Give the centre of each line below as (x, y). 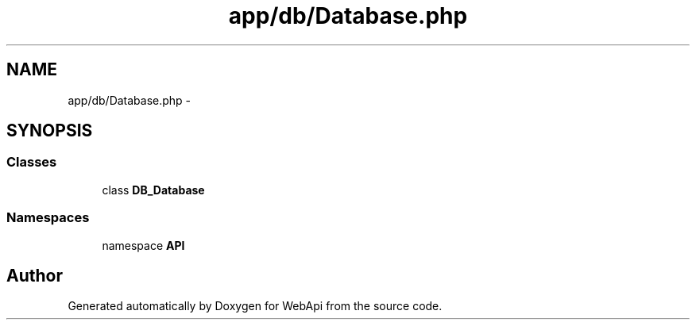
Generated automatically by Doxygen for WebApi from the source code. (255, 306)
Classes (32, 162)
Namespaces (48, 218)
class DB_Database (153, 190)
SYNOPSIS (50, 131)
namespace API (143, 245)
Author (35, 275)
